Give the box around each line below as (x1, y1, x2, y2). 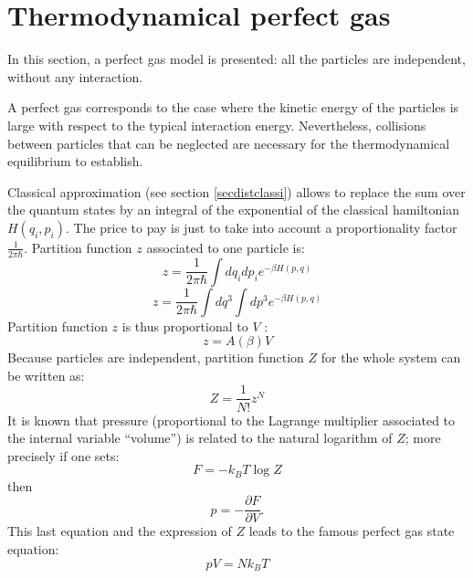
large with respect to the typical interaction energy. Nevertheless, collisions (7, 115, 426, 134)
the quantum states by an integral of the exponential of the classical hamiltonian (7, 200, 460, 219)
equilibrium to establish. (7, 152, 143, 171)
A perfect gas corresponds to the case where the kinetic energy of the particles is (7, 98, 459, 117)
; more (405, 428, 441, 447)
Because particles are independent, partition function (7, 348, 304, 367)
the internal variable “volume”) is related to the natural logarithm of (7, 428, 393, 447)
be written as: (7, 365, 85, 384)
